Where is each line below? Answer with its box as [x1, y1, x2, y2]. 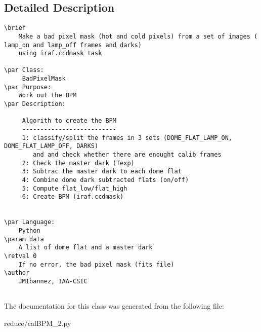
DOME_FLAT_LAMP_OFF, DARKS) [4, 142, 99, 150]
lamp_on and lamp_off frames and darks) [4, 41, 142, 49]
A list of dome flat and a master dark [18, 244, 153, 251]
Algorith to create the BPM [22, 117, 116, 125]
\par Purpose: [4, 83, 52, 91]
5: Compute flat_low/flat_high [22, 185, 127, 192]
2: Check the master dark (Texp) [22, 159, 135, 167]
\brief [4, 24, 26, 32]
